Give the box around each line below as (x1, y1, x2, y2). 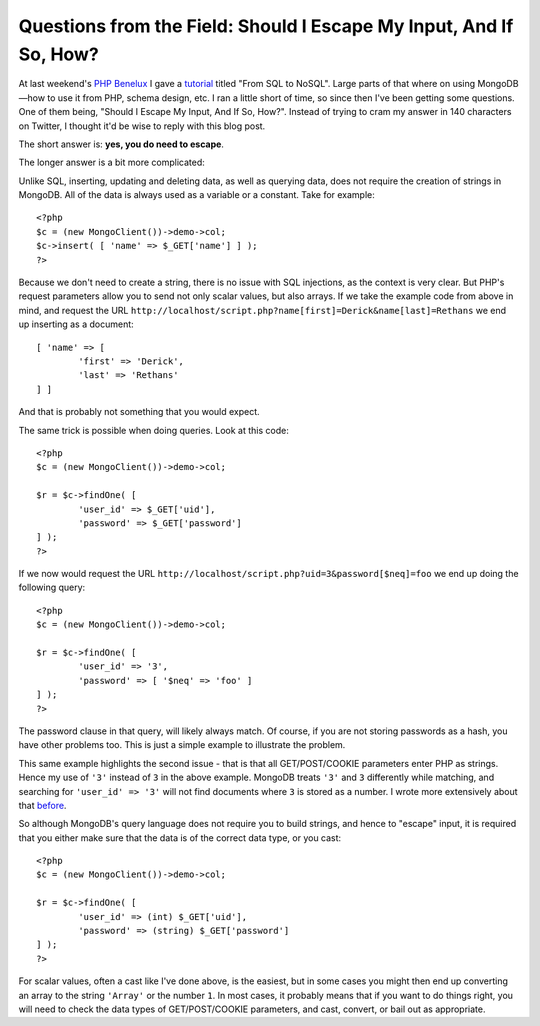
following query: (18, 581, 86, 594)
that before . (18, 799, 67, 811)
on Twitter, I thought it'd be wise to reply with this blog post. (18, 120, 266, 132)
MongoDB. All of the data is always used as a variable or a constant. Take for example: (18, 189, 375, 201)
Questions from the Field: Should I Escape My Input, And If (18, 15, 514, 37)
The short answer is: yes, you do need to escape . (18, 138, 225, 150)
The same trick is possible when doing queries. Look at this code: (18, 424, 289, 436)
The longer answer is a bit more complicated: (18, 156, 205, 169)
